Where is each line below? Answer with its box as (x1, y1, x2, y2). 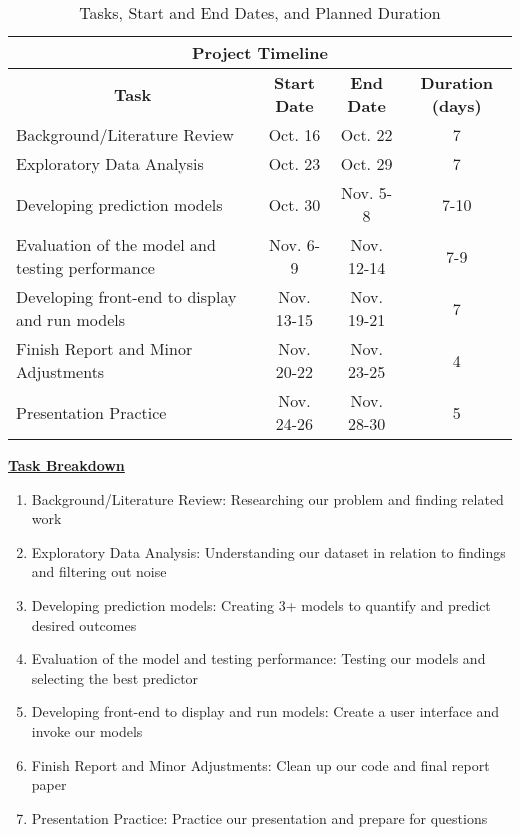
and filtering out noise (31, 561, 167, 582)
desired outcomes (31, 614, 137, 635)
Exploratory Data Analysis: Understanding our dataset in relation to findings (31, 541, 506, 562)
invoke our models (31, 720, 143, 741)
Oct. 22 (340, 123, 393, 146)
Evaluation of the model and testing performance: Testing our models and (31, 648, 486, 669)
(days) (431, 94, 482, 117)
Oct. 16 (268, 123, 321, 146)
